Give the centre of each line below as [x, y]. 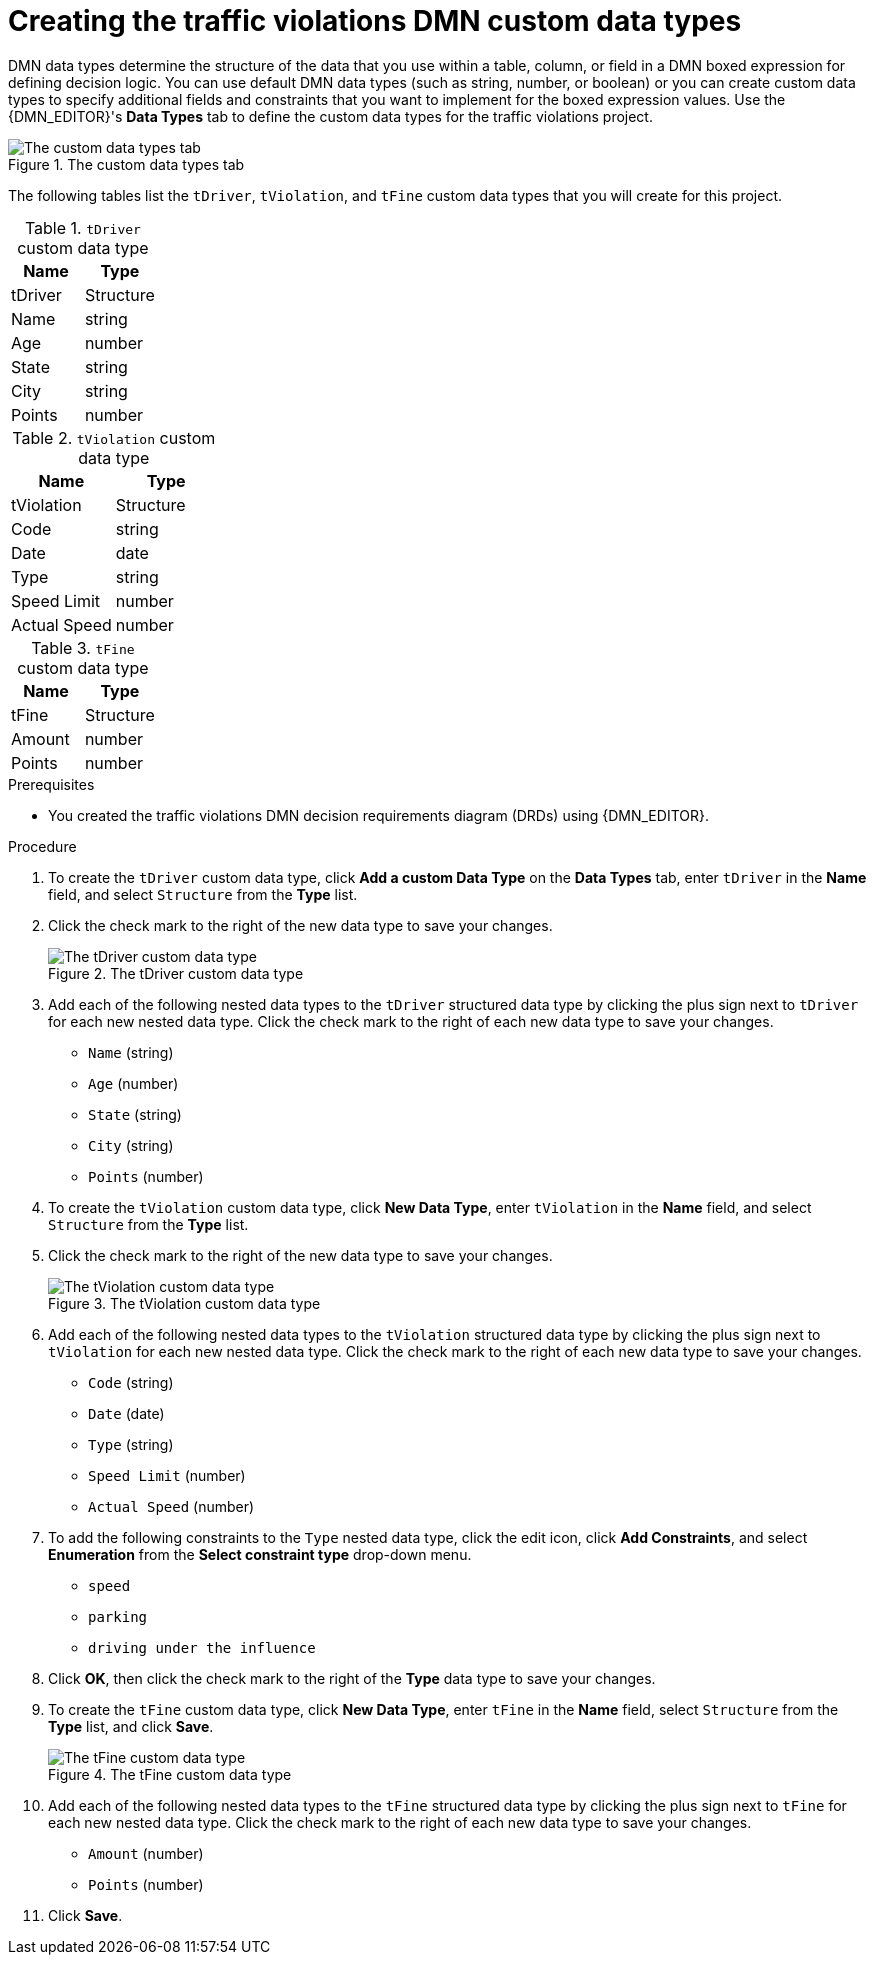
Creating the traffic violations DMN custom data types [375, 21]
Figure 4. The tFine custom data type [170, 1774]
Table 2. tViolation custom [114, 437]
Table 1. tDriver [82, 227]
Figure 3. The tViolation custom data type [184, 1303]
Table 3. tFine [83, 647]
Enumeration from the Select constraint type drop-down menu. [260, 1554]
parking [118, 1616]
